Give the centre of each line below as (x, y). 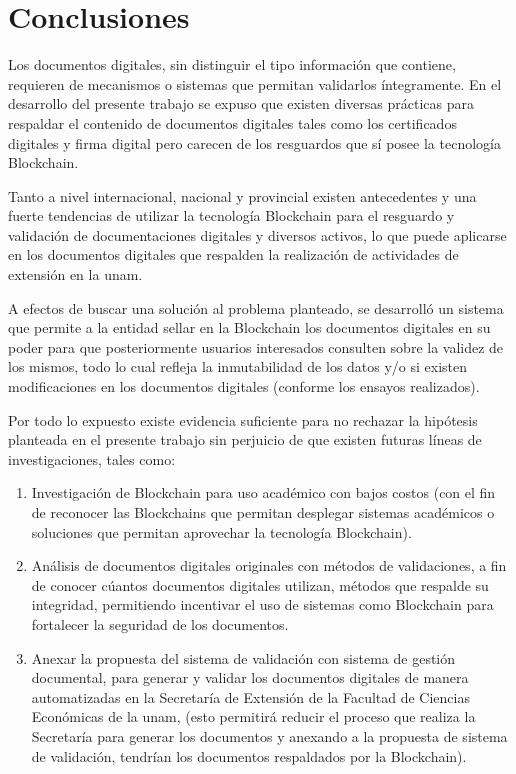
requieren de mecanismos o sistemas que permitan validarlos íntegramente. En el (255, 83)
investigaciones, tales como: (92, 458)
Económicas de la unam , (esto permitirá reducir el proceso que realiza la (253, 716)
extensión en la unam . (75, 274)
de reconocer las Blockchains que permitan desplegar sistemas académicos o (263, 512)
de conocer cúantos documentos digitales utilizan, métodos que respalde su (260, 584)
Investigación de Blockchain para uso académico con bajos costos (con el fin (263, 492)
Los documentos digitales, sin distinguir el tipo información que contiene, (232, 64)
